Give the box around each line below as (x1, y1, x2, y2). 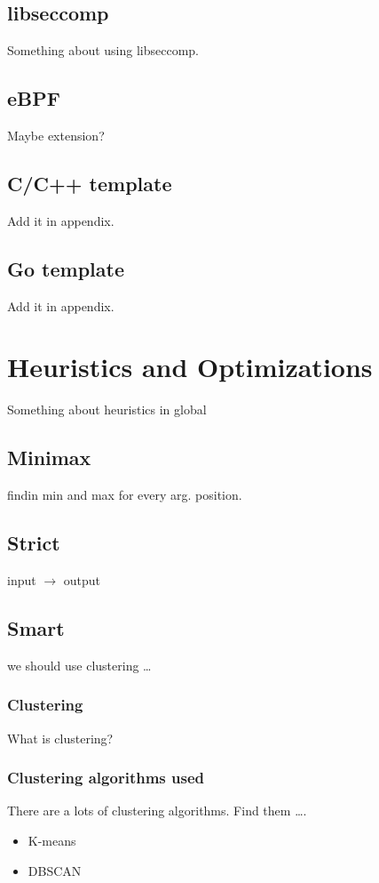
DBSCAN (28, 861, 82, 879)
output (63, 570, 100, 589)
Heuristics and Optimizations (7, 349, 373, 385)
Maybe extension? (7, 126, 105, 144)
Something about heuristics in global (7, 400, 207, 419)
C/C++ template (7, 169, 172, 197)
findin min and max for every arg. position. (7, 486, 242, 504)
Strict (7, 529, 60, 557)
